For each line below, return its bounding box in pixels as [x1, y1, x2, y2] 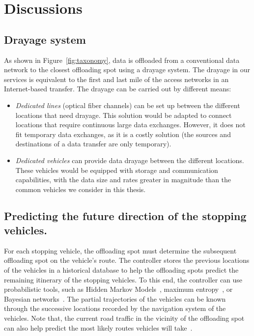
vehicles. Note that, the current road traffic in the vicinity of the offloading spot [4, 313, 245, 323]
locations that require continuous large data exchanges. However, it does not [15, 119, 246, 130]
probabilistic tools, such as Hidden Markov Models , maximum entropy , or [4, 284, 233, 294]
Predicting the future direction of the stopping [4, 208, 247, 223]
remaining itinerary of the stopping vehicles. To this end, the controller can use [4, 274, 243, 284]
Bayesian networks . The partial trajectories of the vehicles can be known [4, 293, 226, 304]
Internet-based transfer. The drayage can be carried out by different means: [4, 84, 231, 94]
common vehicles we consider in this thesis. [15, 184, 146, 194]
